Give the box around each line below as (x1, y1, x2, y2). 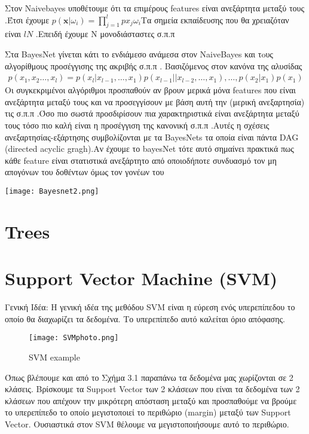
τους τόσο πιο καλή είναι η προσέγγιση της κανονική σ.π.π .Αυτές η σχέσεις (5, 118, 270, 131)
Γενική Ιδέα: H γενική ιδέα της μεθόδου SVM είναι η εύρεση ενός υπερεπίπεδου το (5, 301, 295, 313)
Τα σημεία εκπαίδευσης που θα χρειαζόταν (140, 13, 289, 26)
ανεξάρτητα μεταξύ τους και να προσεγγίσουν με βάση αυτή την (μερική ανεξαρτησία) (5, 95, 305, 108)
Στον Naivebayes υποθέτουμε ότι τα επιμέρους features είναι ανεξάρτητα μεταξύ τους (5, 2, 304, 14)
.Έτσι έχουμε (5, 13, 50, 26)
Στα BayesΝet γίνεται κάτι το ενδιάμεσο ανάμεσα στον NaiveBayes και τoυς (5, 47, 273, 60)
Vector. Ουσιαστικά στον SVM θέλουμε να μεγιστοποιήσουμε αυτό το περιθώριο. (5, 417, 289, 430)
